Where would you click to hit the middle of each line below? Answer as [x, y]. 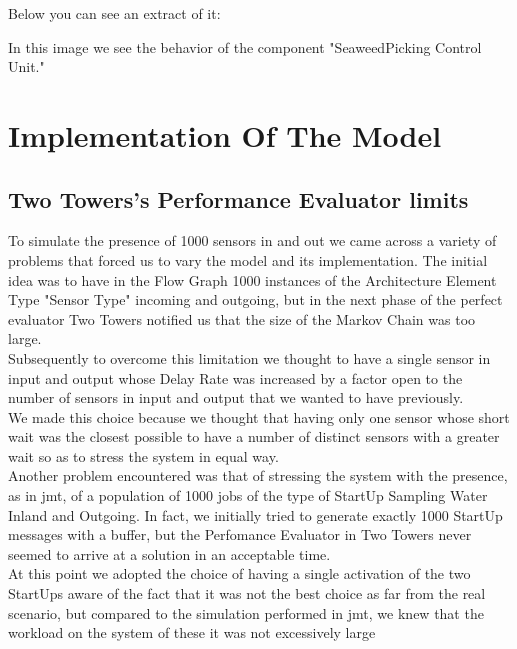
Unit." [26, 66]
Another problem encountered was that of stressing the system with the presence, [258, 475]
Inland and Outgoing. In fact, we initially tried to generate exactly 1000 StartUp [255, 514]
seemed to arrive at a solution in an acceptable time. [169, 553]
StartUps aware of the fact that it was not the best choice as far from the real [247, 593]
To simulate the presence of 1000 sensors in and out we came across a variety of [252, 240]
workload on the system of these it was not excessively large [192, 632]
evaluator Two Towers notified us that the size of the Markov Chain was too [242, 318]
